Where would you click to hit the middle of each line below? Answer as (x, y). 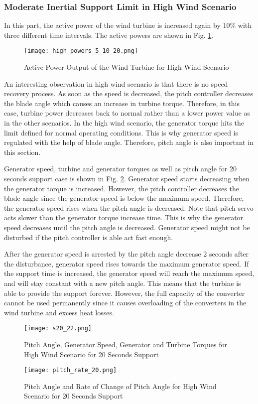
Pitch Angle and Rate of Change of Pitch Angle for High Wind (120, 386)
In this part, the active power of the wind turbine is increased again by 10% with (128, 25)
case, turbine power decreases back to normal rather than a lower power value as (127, 113)
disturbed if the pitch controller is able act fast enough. (89, 237)
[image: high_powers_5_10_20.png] (81, 51)
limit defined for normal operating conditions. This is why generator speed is (121, 132)
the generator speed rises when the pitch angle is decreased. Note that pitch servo (129, 207)
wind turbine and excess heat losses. (59, 312)
